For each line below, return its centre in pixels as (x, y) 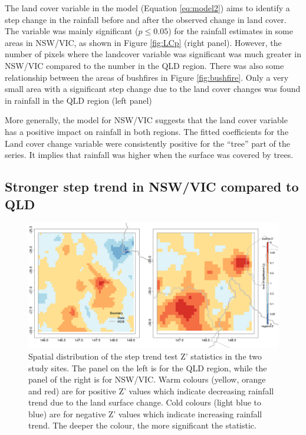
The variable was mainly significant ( (72, 31)
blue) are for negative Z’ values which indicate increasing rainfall (145, 413)
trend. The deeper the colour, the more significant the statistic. (142, 425)
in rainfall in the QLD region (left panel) (78, 100)
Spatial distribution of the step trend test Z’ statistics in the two (145, 356)
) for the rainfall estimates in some (231, 31)
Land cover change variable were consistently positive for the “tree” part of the (148, 143)
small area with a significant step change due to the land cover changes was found (153, 89)
